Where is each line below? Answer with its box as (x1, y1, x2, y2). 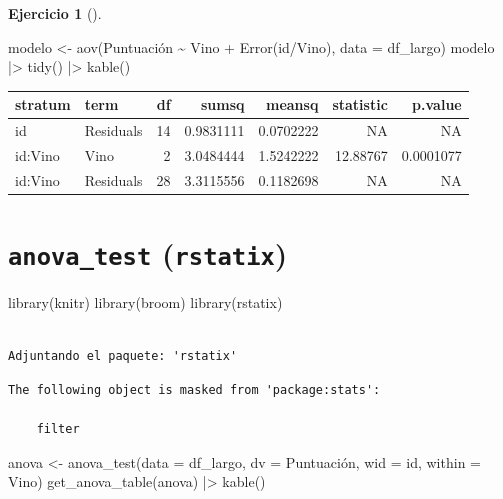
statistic (332, 94, 388, 115)
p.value (412, 94, 462, 115)
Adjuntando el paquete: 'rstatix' (8, 349, 238, 364)
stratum (15, 94, 71, 115)
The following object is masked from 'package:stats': (8, 382, 381, 397)
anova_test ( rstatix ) (8, 233, 288, 274)
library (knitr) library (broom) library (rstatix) (8, 292, 283, 313)
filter (36, 422, 80, 437)
